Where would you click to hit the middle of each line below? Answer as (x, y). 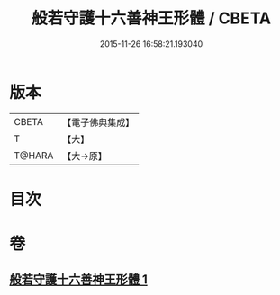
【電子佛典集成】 (99, 122)
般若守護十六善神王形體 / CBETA (151, 18)
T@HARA (34, 156)
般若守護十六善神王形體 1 (79, 280)
